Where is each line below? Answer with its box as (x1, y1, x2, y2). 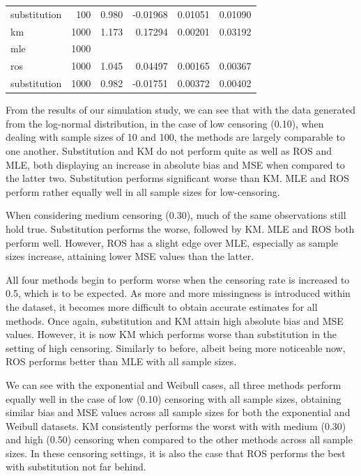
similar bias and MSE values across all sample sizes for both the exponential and (6, 405, 351, 420)
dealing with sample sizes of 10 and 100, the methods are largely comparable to (6, 130, 345, 144)
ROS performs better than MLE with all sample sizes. (6, 354, 237, 369)
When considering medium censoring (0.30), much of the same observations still (6, 208, 346, 222)
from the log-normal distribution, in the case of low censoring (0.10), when (6, 116, 324, 130)
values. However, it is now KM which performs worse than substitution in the (6, 327, 337, 341)
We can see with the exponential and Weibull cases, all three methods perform (6, 377, 341, 392)
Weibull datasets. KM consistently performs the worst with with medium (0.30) (6, 418, 346, 433)
